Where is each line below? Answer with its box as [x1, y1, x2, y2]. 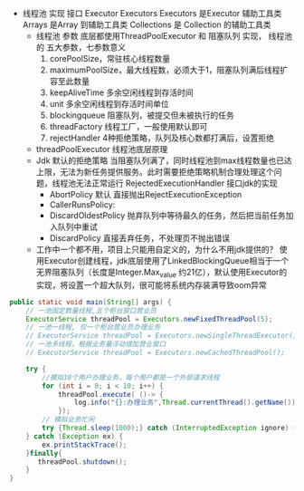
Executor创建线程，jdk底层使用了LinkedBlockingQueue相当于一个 [43, 255, 290, 265]
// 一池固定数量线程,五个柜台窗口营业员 [25, 306, 157, 315]
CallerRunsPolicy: [49, 199, 116, 210]
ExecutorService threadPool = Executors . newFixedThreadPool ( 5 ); [25, 314, 273, 323]
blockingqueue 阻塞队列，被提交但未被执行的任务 [49, 110, 235, 120]
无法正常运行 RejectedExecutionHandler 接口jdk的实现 [75, 178, 278, 188]
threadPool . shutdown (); [37, 457, 128, 467]
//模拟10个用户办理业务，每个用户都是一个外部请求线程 [42, 372, 220, 382]
